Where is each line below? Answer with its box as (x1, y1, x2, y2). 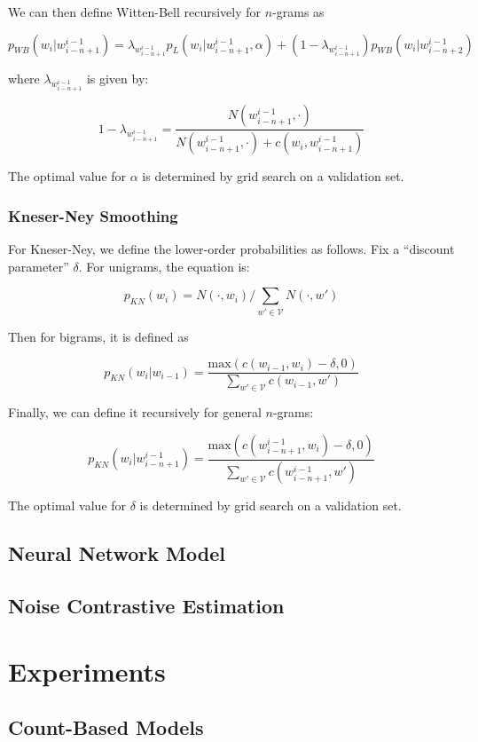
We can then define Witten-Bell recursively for (8, 3, 262, 20)
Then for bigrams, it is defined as (8, 327, 189, 345)
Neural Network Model (8, 540, 225, 567)
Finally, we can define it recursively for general (8, 403, 262, 421)
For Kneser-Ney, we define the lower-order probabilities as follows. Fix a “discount (8, 240, 455, 258)
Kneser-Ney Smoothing (8, 204, 178, 226)
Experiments (8, 652, 166, 689)
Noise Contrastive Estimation (8, 592, 285, 620)
